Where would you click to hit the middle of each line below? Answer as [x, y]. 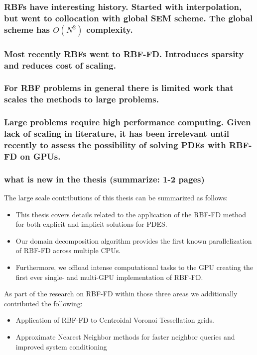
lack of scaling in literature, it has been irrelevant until [117, 133]
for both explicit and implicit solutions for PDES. [91, 224]
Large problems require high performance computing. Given [128, 122]
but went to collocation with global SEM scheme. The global [128, 18]
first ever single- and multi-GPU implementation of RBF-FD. [109, 277]
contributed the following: [43, 303]
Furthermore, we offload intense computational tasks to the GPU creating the [134, 267]
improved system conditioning [61, 346]
